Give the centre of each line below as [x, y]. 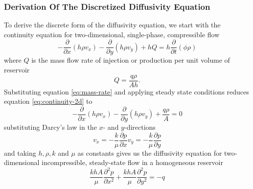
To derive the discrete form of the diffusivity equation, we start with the [112, 25]
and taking [20, 153]
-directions [140, 127]
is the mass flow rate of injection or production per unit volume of [131, 60]
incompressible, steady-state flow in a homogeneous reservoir [132, 162]
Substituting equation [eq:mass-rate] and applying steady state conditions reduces [126, 91]
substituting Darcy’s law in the [50, 127]
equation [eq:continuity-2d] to [48, 101]
